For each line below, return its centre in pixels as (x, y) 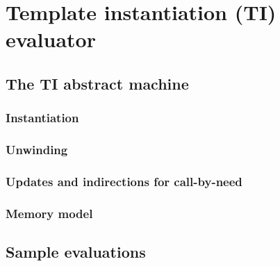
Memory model (49, 213)
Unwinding (37, 150)
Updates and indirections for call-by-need (124, 181)
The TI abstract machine (97, 83)
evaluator (51, 39)
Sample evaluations (76, 252)
